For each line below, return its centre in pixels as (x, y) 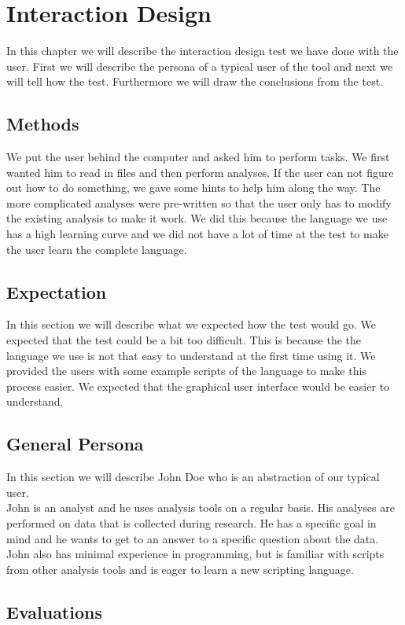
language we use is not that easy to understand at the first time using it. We (191, 355)
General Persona (75, 444)
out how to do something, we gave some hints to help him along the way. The (193, 187)
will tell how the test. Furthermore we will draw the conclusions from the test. (195, 81)
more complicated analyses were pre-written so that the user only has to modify (199, 202)
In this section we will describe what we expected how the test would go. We (191, 324)
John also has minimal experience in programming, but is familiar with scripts (195, 554)
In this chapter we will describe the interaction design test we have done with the (202, 51)
